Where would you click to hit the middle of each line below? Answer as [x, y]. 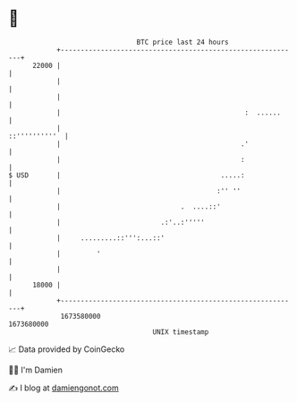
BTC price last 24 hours [182, 42]
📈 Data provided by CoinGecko [67, 349]
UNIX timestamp [181, 332]
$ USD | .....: [127, 175]
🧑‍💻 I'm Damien [36, 370]
